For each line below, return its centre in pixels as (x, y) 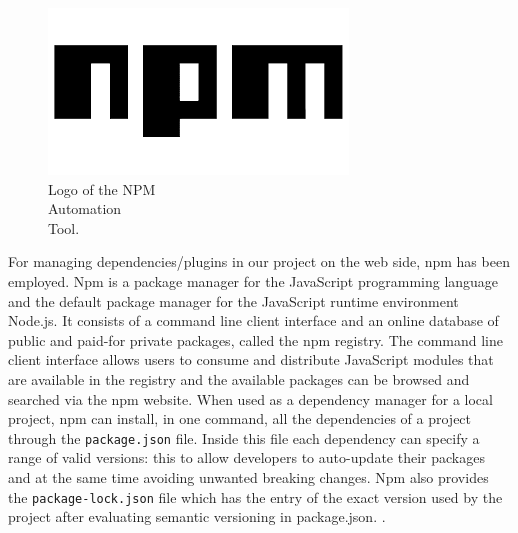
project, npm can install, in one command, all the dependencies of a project (240, 418)
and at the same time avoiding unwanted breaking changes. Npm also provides (248, 476)
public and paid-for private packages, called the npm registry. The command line (255, 339)
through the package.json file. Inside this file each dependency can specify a (244, 437)
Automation (85, 208)
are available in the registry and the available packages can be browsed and (239, 378)
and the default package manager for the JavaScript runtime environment (233, 300)
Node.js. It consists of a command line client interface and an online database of (253, 320)
